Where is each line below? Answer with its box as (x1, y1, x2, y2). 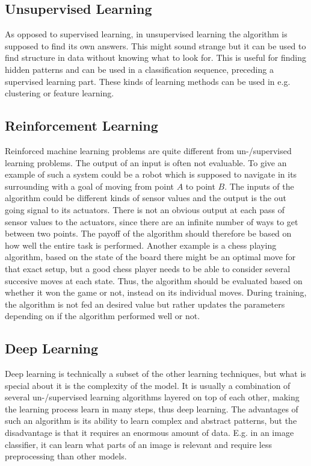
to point (185, 179, 215, 192)
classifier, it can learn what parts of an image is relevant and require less (5, 438, 272, 450)
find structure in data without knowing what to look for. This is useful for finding (5, 51, 307, 64)
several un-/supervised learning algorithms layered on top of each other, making (5, 391, 300, 403)
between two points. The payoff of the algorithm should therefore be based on (5, 227, 292, 240)
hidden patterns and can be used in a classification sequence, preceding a (5, 63, 274, 75)
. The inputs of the (224, 179, 294, 192)
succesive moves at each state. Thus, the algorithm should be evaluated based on (5, 274, 303, 287)
